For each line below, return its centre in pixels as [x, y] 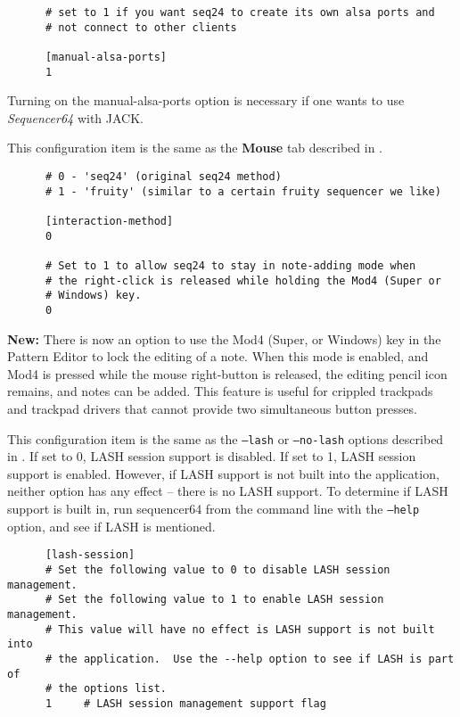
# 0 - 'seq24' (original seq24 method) [163, 177]
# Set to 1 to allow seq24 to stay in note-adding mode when [230, 266]
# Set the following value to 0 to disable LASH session [218, 569]
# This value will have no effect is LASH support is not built [240, 629]
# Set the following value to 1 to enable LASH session [214, 600]
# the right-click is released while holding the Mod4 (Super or [243, 280]
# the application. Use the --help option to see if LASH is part [250, 659]
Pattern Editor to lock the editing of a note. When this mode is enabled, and [218, 356]
